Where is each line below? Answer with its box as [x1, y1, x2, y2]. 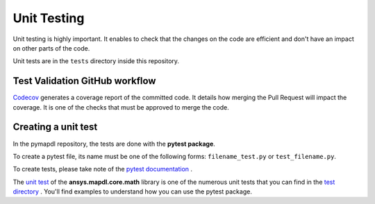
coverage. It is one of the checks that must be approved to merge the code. [12, 103, 229, 111]
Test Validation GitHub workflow [12, 75, 156, 87]
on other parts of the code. [12, 44, 90, 52]
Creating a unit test [12, 121, 98, 133]
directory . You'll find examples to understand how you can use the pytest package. [12, 187, 253, 196]
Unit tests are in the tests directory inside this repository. [12, 57, 180, 65]
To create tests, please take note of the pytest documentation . [12, 165, 193, 173]
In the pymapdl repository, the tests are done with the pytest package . [12, 139, 215, 148]
